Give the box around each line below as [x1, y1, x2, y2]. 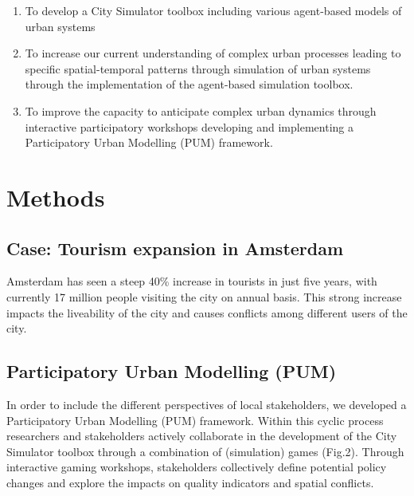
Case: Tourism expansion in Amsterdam [6, 235, 344, 260]
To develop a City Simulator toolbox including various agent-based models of [25, 2, 402, 18]
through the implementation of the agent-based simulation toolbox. [25, 76, 353, 93]
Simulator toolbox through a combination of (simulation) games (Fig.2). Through [6, 443, 404, 459]
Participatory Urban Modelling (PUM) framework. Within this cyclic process [6, 411, 384, 428]
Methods [6, 180, 105, 213]
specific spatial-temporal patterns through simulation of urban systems [25, 60, 371, 77]
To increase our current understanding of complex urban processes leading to [25, 45, 401, 61]
